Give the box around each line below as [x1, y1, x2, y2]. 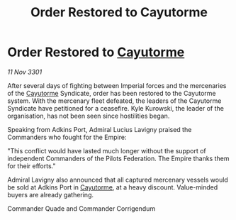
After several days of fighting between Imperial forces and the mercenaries [7, 81, 227, 89]
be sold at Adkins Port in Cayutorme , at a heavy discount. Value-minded [7, 182, 218, 192]
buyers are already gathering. [7, 190, 94, 199]
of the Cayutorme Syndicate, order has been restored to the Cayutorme [7, 89, 216, 97]
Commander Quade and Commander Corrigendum [7, 204, 156, 213]
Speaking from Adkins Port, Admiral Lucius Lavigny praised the [7, 125, 192, 133]
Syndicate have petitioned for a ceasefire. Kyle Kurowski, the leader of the [7, 104, 225, 112]
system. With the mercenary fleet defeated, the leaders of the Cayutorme [7, 97, 222, 105]
